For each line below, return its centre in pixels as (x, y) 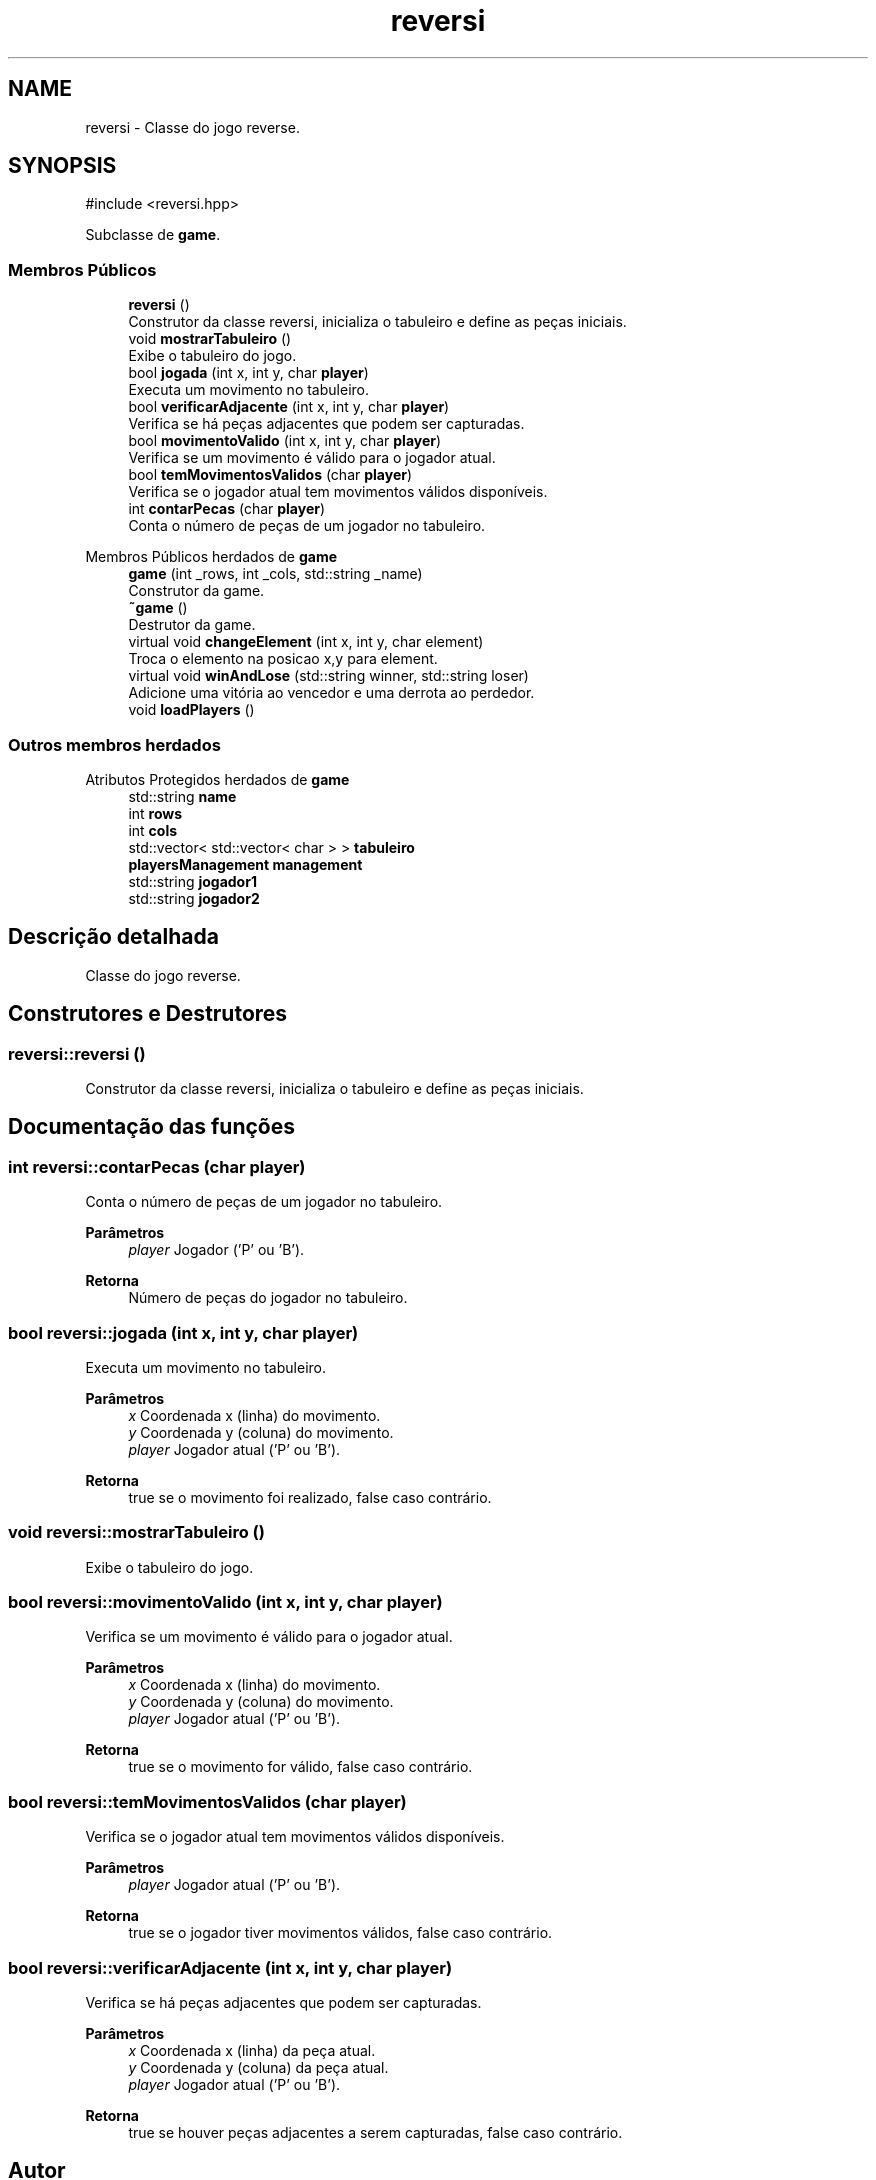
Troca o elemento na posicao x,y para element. (283, 659)
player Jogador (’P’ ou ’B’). (216, 1250)
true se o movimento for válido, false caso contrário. (300, 1767)
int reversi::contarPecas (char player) (157, 1166)
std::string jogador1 (192, 881)
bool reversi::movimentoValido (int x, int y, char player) (225, 1602)
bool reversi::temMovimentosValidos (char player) (207, 1801)
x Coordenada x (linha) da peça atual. (252, 2050)
